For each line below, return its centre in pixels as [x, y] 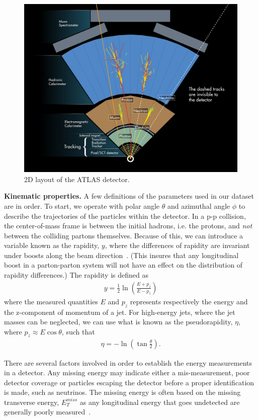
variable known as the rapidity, [52, 245]
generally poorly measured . [48, 412]
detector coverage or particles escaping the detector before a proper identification [129, 382]
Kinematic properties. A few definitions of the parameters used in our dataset [129, 196]
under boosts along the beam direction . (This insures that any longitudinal [121, 255]
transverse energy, [32, 402]
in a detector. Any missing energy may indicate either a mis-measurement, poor [127, 372]
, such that [78, 331]
